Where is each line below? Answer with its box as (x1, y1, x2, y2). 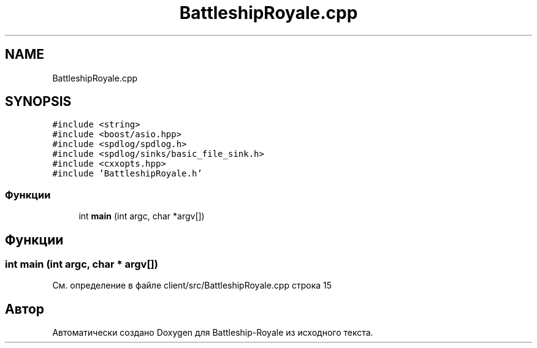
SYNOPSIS (5, 94, 72, 110)
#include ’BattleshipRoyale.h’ (52, 168, 202, 179)
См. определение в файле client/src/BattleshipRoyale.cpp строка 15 (52, 280, 332, 291)
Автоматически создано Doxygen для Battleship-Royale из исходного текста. (52, 327, 373, 338)
